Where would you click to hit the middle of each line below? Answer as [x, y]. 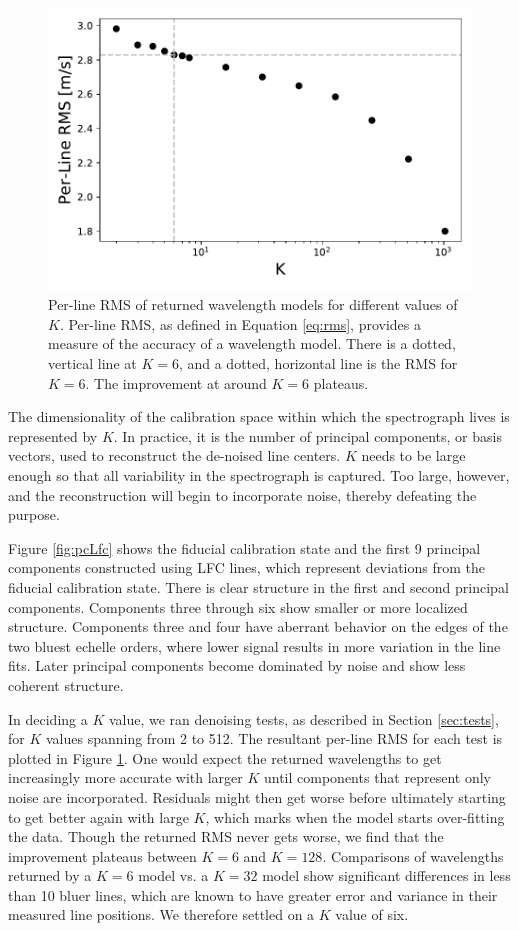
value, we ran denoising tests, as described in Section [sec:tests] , [303, 718]
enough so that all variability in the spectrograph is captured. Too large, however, [259, 475]
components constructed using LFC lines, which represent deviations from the [246, 567]
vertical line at [92, 363]
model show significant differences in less [386, 875]
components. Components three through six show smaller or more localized [238, 606]
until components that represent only [377, 777]
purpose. [34, 514]
